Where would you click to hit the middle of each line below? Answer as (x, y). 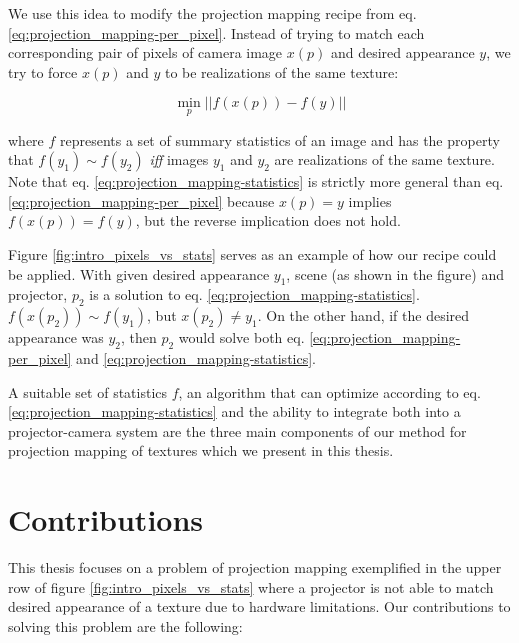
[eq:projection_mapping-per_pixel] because (141, 200)
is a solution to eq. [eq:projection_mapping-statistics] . (254, 294)
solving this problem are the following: (125, 625)
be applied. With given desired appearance (139, 273)
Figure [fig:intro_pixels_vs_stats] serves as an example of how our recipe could (252, 253)
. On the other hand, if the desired (363, 315)
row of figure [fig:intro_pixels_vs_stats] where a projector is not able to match (251, 586)
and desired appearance (402, 52)
